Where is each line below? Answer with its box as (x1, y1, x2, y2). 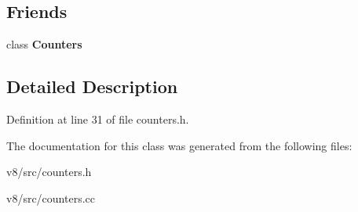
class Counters (6, 36, 82, 52)
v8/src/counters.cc (6, 189, 95, 206)
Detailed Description (6, 74, 178, 99)
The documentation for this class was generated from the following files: (6, 137, 353, 153)
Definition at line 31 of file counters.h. (6, 111, 189, 127)
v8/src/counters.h (6, 163, 92, 180)
